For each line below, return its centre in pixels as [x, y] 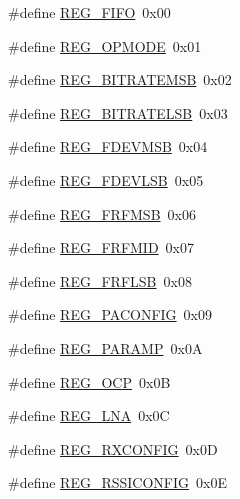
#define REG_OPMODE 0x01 [105, 45]
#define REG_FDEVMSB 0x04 [108, 146]
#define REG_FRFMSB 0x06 [102, 213]
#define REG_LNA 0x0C [89, 415]
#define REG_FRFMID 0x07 [101, 247]
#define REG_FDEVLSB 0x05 [106, 179]
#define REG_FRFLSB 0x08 [100, 280]
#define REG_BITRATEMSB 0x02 [120, 79]
